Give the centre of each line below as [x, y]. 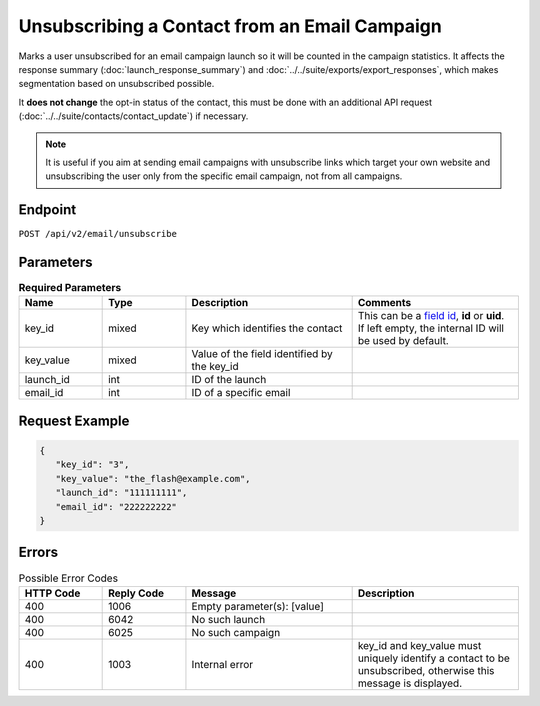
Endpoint [47, 210]
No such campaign [236, 632]
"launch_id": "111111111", [121, 493]
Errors [38, 552]
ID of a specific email [241, 393]
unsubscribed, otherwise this [426, 670]
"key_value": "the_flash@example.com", [153, 478]
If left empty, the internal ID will [431, 328]
